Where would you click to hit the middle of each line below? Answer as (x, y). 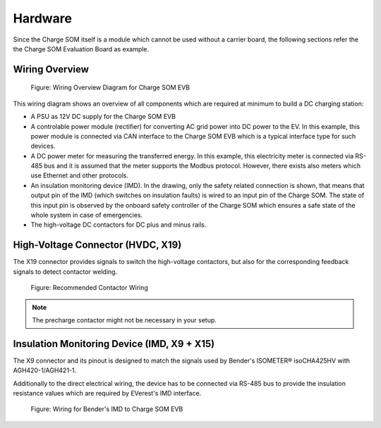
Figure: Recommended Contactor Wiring (89, 288)
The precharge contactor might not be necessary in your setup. (124, 320)
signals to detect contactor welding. (65, 272)
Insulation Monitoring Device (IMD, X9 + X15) (114, 344)
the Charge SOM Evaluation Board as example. (81, 49)
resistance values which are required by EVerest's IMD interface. (107, 393)
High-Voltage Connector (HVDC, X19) (97, 245)
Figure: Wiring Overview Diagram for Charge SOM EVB (110, 87)
